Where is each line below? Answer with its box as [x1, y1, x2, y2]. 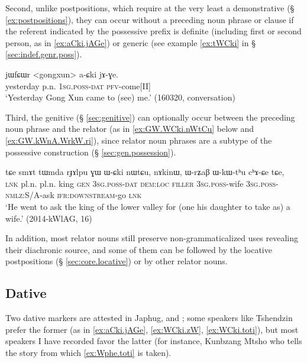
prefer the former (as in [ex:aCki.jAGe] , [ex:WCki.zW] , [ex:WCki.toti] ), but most [5, 323, 299, 335]
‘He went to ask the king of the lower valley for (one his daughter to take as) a [5, 200, 290, 212]
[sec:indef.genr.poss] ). [5, 48, 82, 60]
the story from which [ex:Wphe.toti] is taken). [5, 346, 172, 358]
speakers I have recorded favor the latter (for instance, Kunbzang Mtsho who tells [5, 335, 302, 347]
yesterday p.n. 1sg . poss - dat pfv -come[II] [5, 79, 151, 92]
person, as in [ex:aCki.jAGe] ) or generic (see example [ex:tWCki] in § [5, 36, 256, 48]
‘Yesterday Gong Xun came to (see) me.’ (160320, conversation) [5, 91, 235, 103]
